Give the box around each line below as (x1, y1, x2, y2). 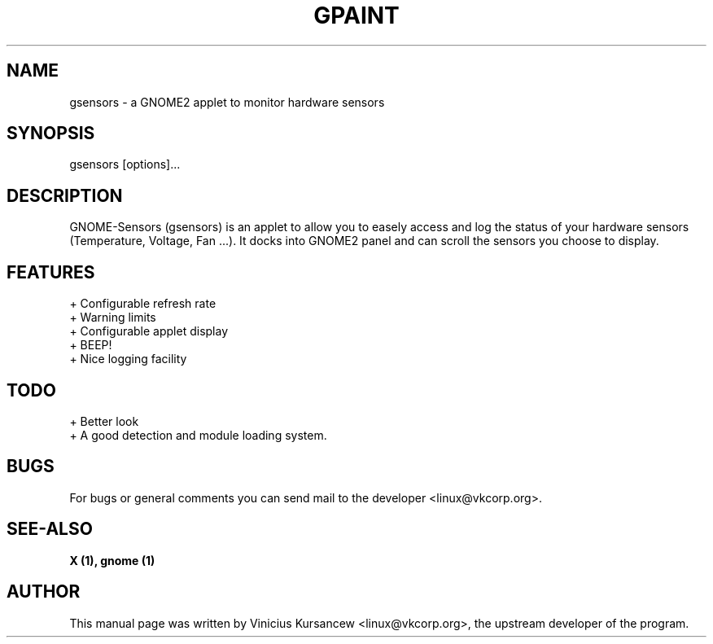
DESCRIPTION (7, 185, 123, 206)
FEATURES (7, 261, 95, 283)
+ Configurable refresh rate (69, 296, 217, 311)
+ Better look (69, 414, 139, 428)
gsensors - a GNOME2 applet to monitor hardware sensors (69, 94, 385, 109)
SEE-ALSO (7, 519, 93, 540)
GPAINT (313, 2, 400, 29)
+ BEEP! (69, 338, 112, 353)
